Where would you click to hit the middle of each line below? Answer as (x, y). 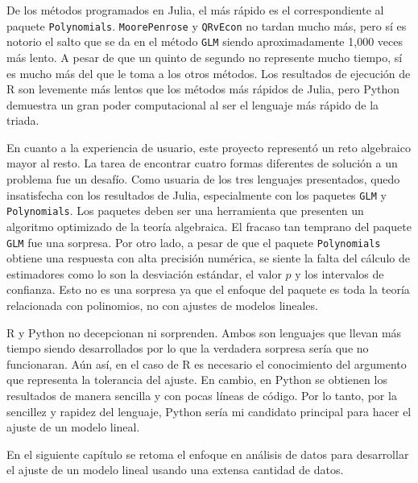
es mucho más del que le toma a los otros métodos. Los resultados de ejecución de (209, 73)
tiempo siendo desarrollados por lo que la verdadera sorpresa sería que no (188, 348)
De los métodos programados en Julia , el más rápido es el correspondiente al (195, 10)
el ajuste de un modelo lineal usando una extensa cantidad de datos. (175, 470)
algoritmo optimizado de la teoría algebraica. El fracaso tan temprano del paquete (209, 226)
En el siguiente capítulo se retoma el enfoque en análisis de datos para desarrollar (208, 454)
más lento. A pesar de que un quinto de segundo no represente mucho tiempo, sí (205, 57)
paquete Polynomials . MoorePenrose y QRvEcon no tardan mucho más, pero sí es (207, 25)
